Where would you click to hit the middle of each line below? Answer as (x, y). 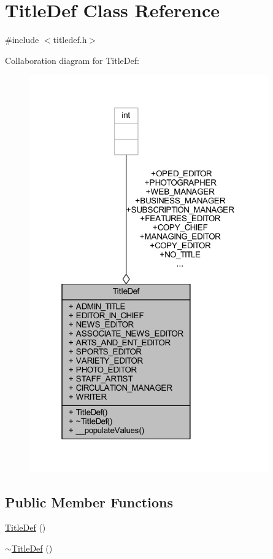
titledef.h (70, 40)
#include (22, 40)
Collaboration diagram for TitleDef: (72, 60)
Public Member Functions (89, 502)
